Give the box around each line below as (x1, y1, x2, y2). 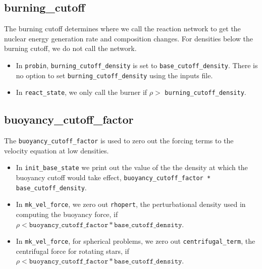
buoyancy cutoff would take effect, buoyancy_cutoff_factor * (16, 172, 211, 183)
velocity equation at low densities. (4, 145, 109, 155)
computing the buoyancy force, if (16, 209, 118, 220)
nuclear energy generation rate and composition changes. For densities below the (4, 33, 253, 43)
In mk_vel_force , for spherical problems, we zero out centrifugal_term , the (16, 236, 255, 246)
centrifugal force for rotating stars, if (16, 245, 129, 256)
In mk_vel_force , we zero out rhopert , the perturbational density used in (16, 199, 246, 209)
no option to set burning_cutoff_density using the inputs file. (16, 70, 213, 80)
